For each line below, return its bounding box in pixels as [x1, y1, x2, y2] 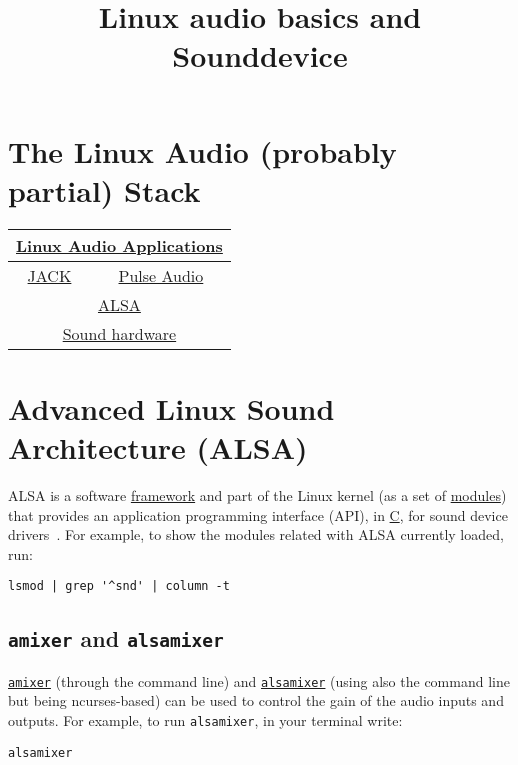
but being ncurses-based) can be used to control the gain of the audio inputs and [8, 690, 504, 711]
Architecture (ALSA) [8, 427, 308, 468]
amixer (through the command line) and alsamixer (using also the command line [8, 670, 510, 691]
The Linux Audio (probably [8, 130, 397, 171]
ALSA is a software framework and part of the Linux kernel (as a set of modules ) [8, 485, 507, 505]
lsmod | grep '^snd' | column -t [8, 579, 230, 594]
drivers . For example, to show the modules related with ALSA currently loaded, [8, 524, 504, 545]
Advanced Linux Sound [8, 387, 335, 428]
